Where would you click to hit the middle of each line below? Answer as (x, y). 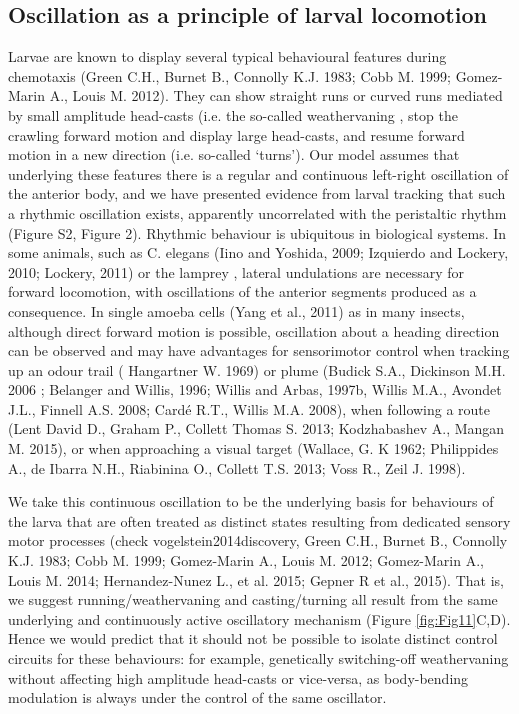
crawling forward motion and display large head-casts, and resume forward (236, 134)
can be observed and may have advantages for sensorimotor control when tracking (259, 350)
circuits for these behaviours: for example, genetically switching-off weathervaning (258, 658)
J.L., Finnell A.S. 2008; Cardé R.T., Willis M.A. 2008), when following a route (249, 408)
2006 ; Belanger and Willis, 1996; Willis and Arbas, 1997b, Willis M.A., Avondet (255, 389)
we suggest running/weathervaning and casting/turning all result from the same (253, 599)
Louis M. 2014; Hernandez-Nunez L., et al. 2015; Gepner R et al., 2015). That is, (256, 579)
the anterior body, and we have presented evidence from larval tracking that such (257, 193)
